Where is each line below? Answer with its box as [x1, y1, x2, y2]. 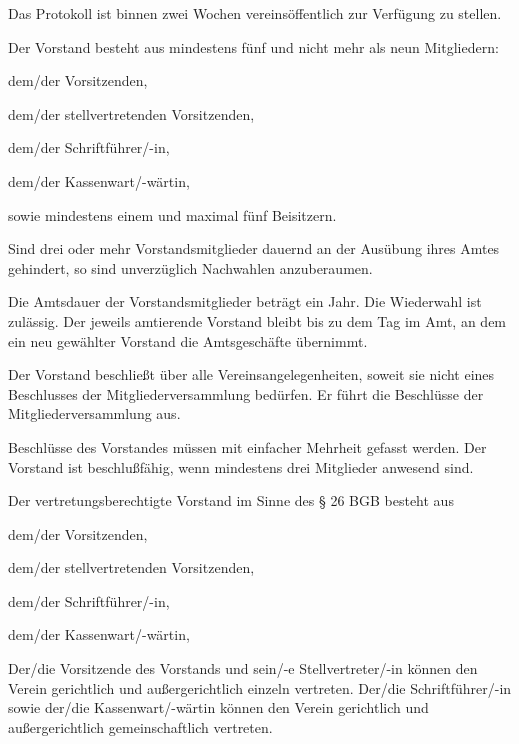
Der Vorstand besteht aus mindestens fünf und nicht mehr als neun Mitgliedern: [8, 36, 499, 57]
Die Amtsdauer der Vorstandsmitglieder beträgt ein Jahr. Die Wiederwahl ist [8, 291, 482, 312]
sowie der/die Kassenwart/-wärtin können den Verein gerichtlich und [8, 697, 429, 718]
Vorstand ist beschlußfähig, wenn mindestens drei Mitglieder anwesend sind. [8, 456, 474, 477]
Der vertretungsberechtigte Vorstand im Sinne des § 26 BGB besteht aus [8, 490, 454, 511]
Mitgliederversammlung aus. [8, 403, 181, 424]
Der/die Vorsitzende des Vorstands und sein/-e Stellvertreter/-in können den [8, 658, 478, 679]
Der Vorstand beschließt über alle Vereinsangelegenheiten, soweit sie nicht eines [8, 364, 495, 385]
